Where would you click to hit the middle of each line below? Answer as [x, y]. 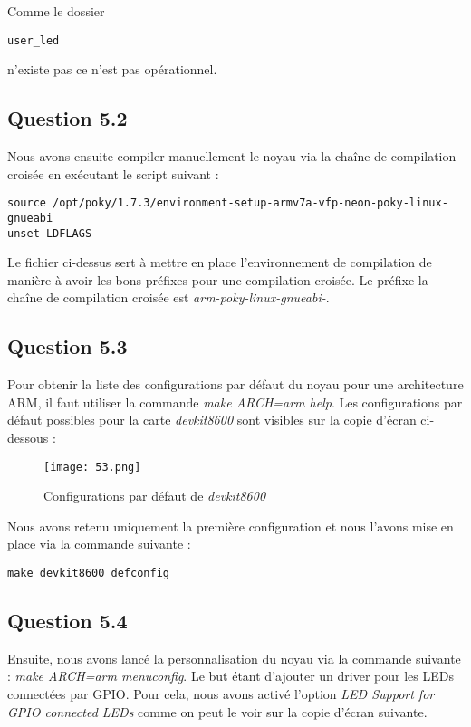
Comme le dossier [56, 11]
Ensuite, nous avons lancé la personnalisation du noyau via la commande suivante [234, 658]
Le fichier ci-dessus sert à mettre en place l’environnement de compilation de [220, 262]
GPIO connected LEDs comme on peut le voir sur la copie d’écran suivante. [217, 711]
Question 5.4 [67, 621]
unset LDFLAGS [50, 233]
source [27, 203]
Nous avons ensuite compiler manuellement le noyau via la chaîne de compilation [232, 156]
